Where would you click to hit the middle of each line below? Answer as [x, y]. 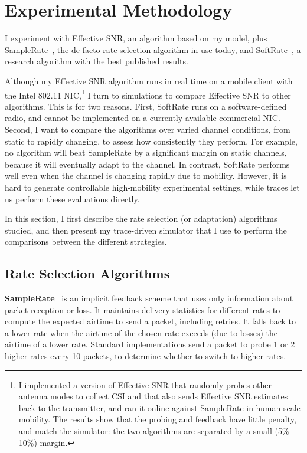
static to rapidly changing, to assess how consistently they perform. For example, [151, 141]
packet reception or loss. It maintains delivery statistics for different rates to [143, 309]
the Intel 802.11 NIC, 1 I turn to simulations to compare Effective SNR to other [148, 94]
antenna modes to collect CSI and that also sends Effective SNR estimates [153, 396]
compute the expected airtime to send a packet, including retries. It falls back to [151, 321]
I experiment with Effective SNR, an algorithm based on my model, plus [136, 38]
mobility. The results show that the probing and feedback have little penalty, [157, 419]
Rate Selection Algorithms [87, 273]
